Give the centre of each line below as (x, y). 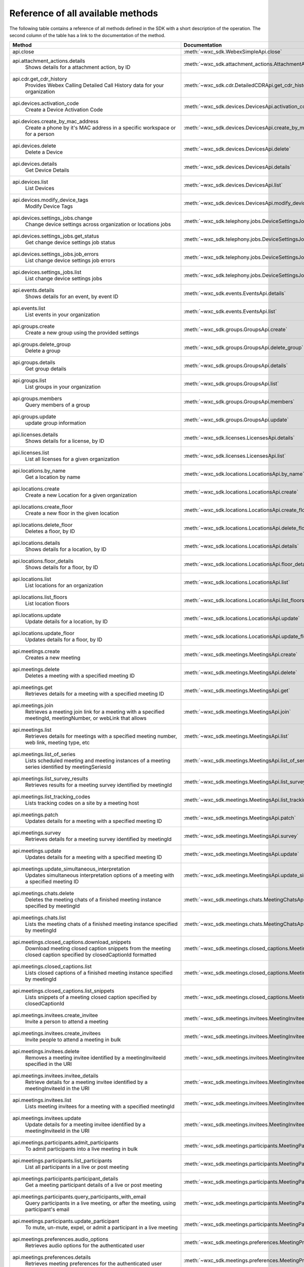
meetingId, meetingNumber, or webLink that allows (86, 718)
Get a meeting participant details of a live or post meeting (93, 1185)
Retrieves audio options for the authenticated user (85, 1246)
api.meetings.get (32, 688)
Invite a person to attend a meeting (67, 1022)
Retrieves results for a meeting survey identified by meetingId (99, 785)
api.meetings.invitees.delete (46, 1052)
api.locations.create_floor (43, 507)
